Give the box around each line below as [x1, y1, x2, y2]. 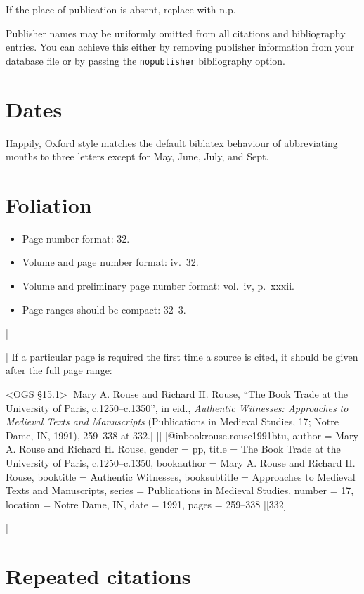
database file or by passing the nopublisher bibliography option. [6, 53, 285, 67]
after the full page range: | [6, 363, 119, 377]
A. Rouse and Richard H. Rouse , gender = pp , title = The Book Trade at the [6, 441, 341, 456]
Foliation [6, 190, 92, 219]
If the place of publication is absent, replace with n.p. [6, 2, 236, 16]
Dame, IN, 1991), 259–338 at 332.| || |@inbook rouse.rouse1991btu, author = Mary [6, 427, 358, 442]
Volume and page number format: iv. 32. [22, 254, 199, 269]
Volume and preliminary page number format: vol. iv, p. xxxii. [22, 278, 294, 293]
